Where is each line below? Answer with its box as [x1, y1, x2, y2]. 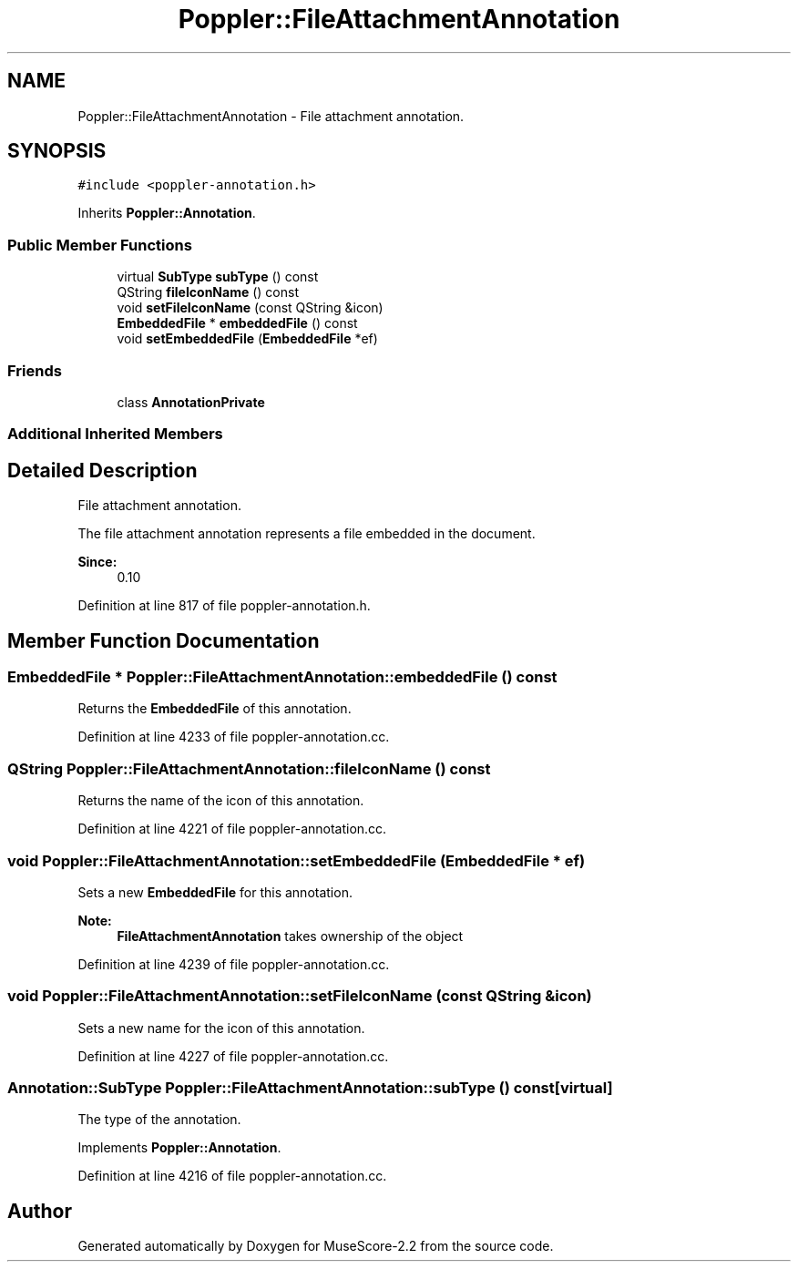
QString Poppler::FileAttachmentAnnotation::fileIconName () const [7, 759, 491, 778]
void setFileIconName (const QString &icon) [117, 300, 384, 316]
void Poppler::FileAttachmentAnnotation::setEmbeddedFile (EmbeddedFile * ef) [7, 851, 586, 870]
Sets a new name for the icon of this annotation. [77, 1019, 365, 1036]
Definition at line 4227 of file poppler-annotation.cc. [77, 1048, 389, 1064]
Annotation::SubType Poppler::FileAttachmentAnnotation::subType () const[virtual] [7, 1079, 613, 1097]
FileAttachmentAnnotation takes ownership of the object [117, 927, 464, 944]
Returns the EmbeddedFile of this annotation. [77, 701, 352, 717]
